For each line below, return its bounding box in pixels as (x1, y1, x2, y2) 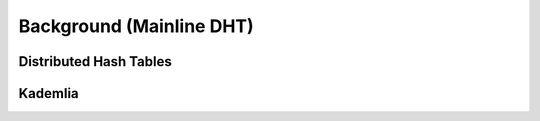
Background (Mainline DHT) (18, 15, 254, 37)
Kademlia (18, 85, 79, 102)
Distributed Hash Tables (18, 53, 172, 70)
